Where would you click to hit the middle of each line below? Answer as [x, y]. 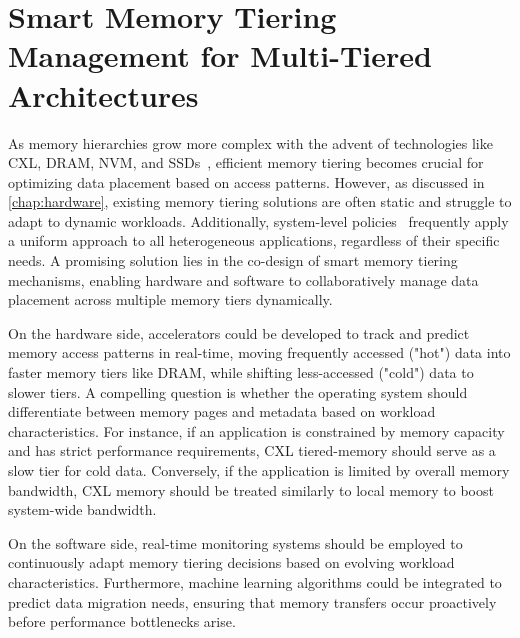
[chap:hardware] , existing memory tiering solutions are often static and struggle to [260, 201]
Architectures [103, 94]
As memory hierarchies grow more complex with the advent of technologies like [250, 142]
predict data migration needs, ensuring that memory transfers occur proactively [252, 601]
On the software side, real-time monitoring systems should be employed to [235, 542]
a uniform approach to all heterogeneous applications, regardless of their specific [254, 240]
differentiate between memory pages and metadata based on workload [222, 411]
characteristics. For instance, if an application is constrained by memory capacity [256, 430]
